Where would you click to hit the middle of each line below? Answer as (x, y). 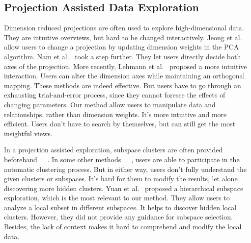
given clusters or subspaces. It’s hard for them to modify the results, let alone (121, 179)
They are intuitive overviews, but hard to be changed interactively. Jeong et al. (123, 37)
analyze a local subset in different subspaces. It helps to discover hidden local (120, 207)
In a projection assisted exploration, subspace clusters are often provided (113, 150)
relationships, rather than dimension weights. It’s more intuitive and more (115, 114)
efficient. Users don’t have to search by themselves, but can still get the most (120, 124)
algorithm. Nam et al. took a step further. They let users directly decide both (123, 56)
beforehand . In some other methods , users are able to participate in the (122, 159)
